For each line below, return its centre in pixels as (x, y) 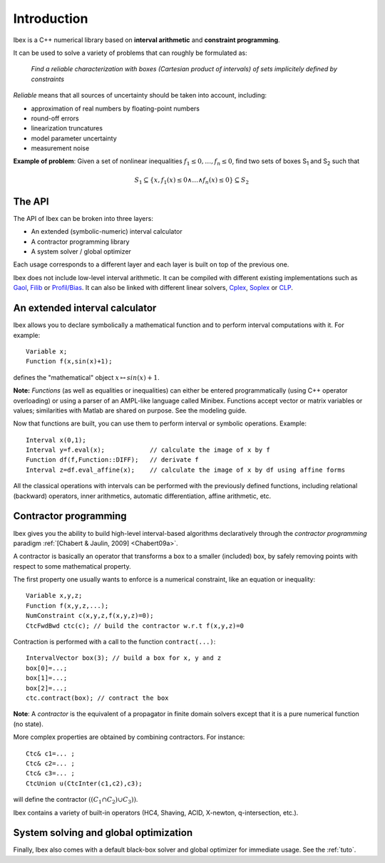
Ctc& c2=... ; (50, 763)
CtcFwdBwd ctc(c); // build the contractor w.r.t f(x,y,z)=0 (135, 626)
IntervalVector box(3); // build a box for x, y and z (124, 658)
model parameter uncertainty (74, 138)
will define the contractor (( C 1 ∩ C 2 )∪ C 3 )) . (76, 800)
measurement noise (60, 148)
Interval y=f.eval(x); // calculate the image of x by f (148, 450)
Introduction (51, 19)
